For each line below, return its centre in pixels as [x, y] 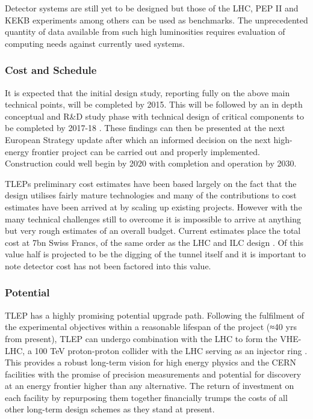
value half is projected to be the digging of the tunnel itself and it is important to [156, 254]
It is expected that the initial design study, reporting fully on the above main [147, 92]
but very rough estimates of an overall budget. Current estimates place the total [153, 231]
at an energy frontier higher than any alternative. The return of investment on [150, 386]
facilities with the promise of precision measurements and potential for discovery [153, 374]
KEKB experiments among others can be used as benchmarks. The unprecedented [156, 20]
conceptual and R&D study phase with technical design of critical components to [154, 116]
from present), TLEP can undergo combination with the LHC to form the [141, 338]
